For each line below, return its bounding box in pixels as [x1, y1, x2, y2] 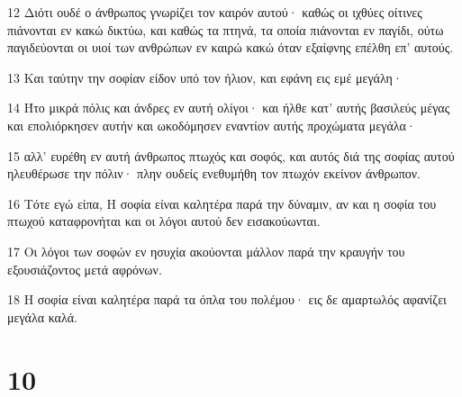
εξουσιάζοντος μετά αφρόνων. [7, 259, 162, 278]
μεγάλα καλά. [7, 307, 77, 326]
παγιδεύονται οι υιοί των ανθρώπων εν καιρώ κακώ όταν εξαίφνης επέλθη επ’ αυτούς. [7, 38, 454, 57]
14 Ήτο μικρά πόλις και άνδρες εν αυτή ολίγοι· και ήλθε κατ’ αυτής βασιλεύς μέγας [7, 98, 450, 117]
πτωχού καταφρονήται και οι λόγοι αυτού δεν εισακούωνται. [7, 212, 321, 230]
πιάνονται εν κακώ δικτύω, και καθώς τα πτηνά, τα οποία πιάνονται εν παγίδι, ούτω [7, 20, 444, 39]
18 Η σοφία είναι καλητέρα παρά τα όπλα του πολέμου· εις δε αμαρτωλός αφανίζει [7, 290, 447, 309]
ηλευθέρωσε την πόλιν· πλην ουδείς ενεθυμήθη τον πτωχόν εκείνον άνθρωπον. [7, 164, 421, 183]
